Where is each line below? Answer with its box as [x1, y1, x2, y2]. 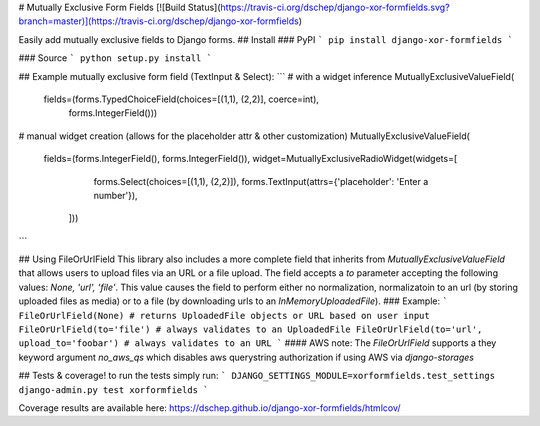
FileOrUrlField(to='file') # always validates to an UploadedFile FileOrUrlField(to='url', [18, 324, 483, 335]
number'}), [93, 189, 139, 201]
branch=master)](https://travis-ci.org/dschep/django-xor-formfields [18, 15, 299, 27]
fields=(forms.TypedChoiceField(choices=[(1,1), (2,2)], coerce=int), [43, 93, 320, 105]
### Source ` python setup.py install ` [18, 52, 212, 64]
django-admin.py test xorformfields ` [18, 384, 209, 395]
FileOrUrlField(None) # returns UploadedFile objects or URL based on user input [18, 310, 430, 321]
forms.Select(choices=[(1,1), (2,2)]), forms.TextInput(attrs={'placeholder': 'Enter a [93, 175, 429, 187]
